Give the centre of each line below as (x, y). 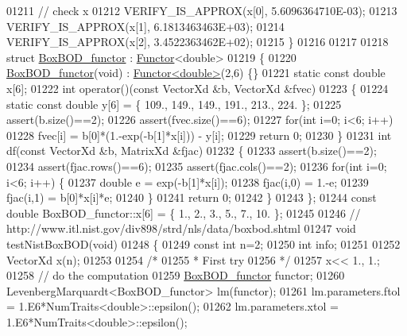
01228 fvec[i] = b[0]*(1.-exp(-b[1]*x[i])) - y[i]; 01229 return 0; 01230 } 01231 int (199, 135)
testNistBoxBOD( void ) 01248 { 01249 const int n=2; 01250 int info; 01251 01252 (203, 243)
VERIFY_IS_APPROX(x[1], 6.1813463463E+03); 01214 (145, 26)
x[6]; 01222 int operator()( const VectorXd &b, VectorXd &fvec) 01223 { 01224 (198, 88)
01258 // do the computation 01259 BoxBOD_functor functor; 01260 (176, 275)
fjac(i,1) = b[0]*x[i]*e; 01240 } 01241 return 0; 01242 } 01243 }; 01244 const (192, 197)
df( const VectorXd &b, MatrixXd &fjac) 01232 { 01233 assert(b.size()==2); (192, 151)
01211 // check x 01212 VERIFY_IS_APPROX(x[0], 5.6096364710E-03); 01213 (202, 10)
